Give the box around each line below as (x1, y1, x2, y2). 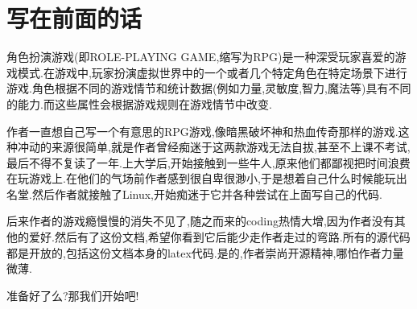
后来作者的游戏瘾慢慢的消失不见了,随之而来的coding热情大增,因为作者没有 (6, 212, 394, 229)
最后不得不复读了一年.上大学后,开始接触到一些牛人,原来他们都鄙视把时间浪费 (6, 154, 411, 171)
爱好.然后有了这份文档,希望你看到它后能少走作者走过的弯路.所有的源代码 (28, 229, 411, 245)
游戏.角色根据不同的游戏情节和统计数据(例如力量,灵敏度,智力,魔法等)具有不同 (6, 80, 411, 97)
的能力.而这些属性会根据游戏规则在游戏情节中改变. (6, 95, 272, 112)
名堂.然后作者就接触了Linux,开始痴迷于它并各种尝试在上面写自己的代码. (6, 185, 382, 202)
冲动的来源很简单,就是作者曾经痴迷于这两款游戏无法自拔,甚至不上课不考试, (17, 138, 411, 155)
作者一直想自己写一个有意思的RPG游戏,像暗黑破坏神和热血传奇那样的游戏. (6, 122, 398, 139)
